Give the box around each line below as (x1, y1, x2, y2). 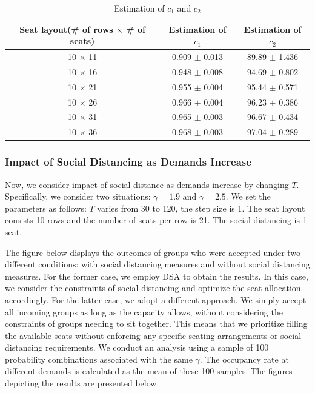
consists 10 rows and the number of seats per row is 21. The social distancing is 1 (5, 213, 307, 226)
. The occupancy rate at (199, 352, 289, 365)
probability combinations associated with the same (5, 352, 193, 365)
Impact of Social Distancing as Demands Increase (5, 154, 251, 169)
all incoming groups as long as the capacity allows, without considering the (5, 305, 283, 318)
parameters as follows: (5, 201, 87, 214)
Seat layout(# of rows (19, 22, 113, 35)
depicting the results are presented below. (5, 377, 159, 389)
